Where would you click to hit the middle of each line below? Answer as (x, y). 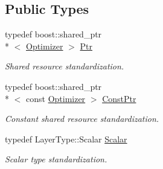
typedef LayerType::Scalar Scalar (66, 139)
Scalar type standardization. (56, 159)
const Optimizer (56, 98)
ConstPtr (119, 98)
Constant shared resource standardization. (82, 119)
